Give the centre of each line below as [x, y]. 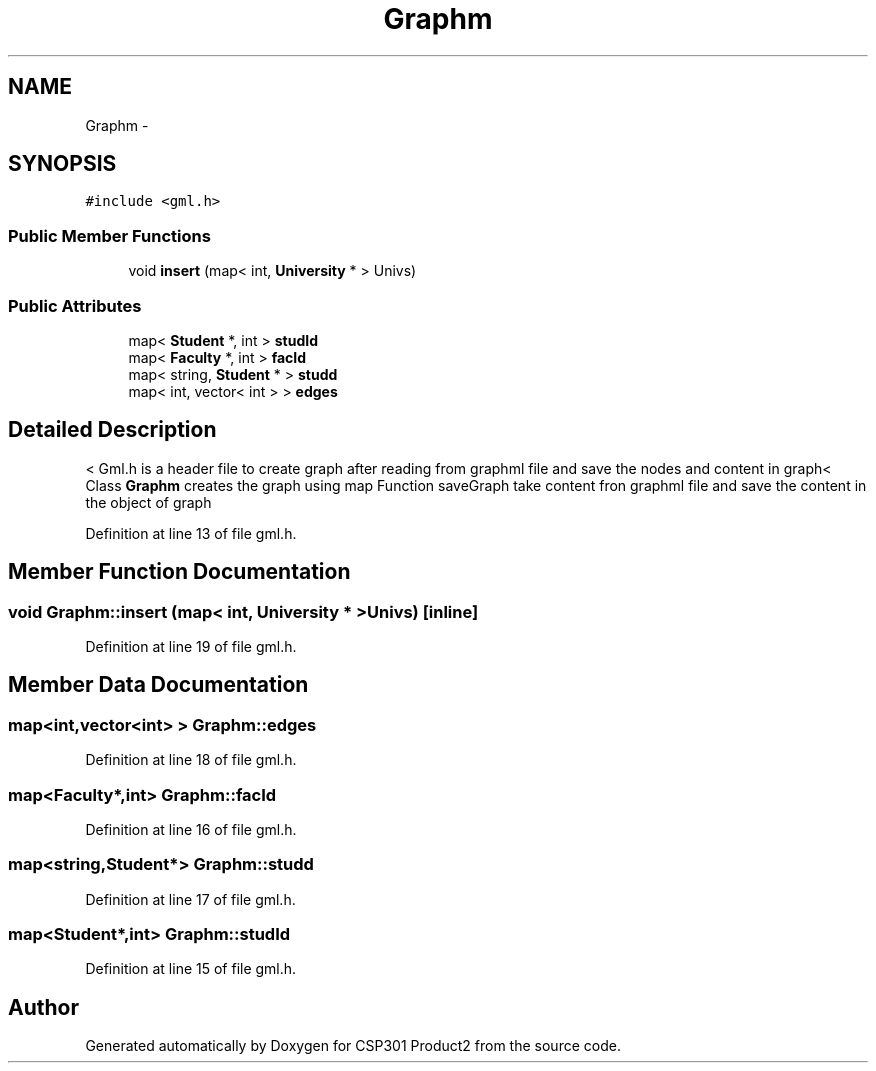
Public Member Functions [109, 235]
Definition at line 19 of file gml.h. [191, 646]
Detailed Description [112, 430]
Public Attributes [75, 305]
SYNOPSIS [62, 164]
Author [43, 1007]
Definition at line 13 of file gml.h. [191, 533]
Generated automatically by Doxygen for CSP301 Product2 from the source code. [353, 1046]
